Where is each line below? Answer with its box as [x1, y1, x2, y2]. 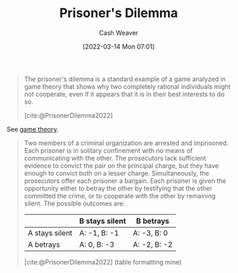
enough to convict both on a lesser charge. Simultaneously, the [23, 168, 210, 177]
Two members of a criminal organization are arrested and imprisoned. [23, 139, 229, 147]
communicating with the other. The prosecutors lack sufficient [23, 154, 207, 162]
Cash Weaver [99, 28, 139, 37]
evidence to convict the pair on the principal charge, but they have [23, 161, 220, 170]
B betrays [136, 215, 170, 225]
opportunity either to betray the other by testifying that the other [23, 183, 212, 193]
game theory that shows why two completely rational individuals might [23, 82, 231, 90]
